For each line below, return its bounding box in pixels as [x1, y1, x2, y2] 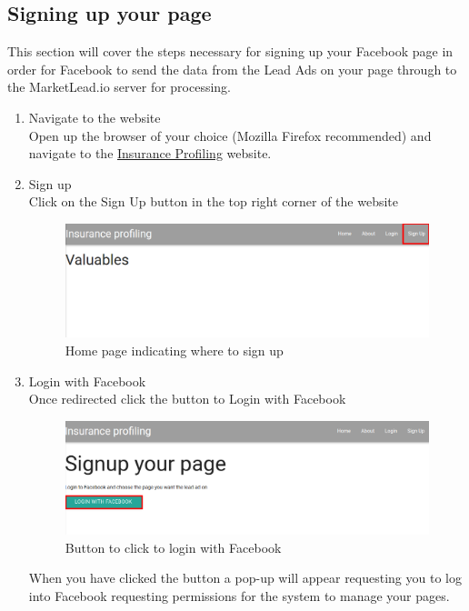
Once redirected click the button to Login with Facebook [28, 389, 346, 408]
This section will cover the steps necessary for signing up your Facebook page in [7, 42, 454, 61]
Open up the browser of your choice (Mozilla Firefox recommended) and [28, 125, 432, 145]
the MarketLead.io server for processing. [7, 77, 232, 96]
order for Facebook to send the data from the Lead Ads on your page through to [7, 59, 457, 78]
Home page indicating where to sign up [65, 341, 284, 359]
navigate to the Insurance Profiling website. [28, 144, 272, 163]
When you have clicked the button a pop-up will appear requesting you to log [28, 568, 462, 587]
